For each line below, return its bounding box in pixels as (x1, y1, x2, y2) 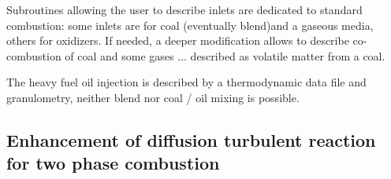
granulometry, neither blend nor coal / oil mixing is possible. (6, 89, 300, 105)
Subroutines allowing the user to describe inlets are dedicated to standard (6, 2, 363, 17)
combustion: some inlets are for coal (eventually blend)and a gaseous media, (6, 16, 374, 33)
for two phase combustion (6, 151, 220, 175)
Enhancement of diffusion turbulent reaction (6, 127, 376, 152)
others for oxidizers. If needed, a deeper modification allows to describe (6, 32, 349, 49)
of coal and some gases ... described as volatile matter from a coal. (65, 47, 385, 64)
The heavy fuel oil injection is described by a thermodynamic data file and (6, 74, 367, 90)
